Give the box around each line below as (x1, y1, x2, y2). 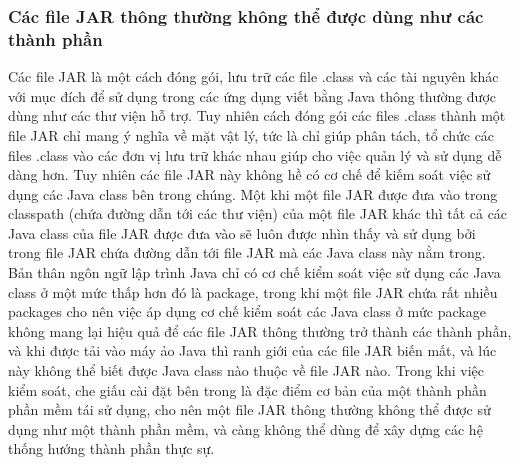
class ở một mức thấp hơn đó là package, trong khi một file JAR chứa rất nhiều (8, 281, 498, 302)
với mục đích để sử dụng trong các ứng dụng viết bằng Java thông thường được (8, 85, 497, 106)
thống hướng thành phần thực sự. (8, 438, 215, 459)
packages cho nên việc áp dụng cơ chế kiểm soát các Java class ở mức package (8, 301, 486, 322)
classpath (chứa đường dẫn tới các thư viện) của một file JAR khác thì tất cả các (8, 203, 508, 224)
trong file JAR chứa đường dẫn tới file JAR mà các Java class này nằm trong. (8, 242, 486, 263)
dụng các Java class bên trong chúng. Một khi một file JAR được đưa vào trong (8, 183, 498, 204)
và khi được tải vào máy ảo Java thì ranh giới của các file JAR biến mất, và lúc (8, 340, 497, 361)
